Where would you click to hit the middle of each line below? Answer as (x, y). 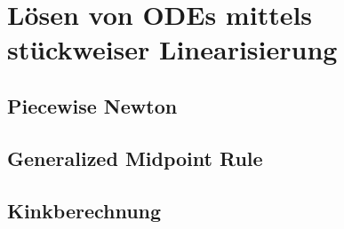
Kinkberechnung (84, 210)
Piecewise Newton (92, 105)
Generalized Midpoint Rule (135, 158)
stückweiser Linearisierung (172, 49)
